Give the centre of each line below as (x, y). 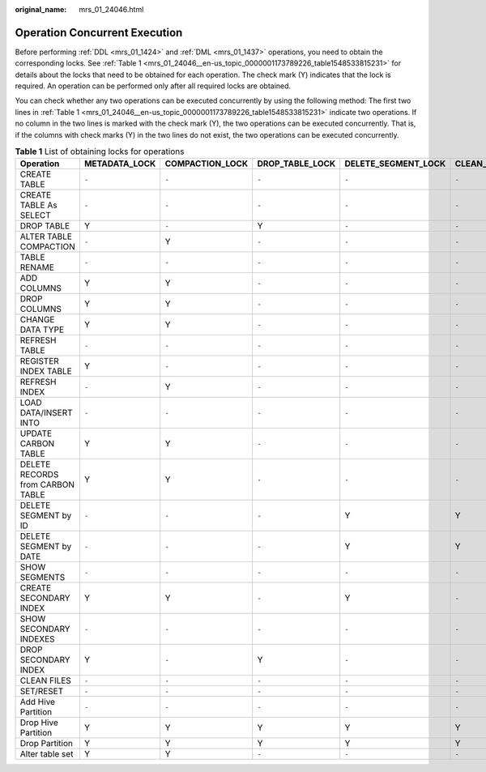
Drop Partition (46, 744)
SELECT (36, 215)
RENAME (37, 267)
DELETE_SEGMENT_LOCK (395, 164)
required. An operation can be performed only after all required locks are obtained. (153, 86)
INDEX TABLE (46, 371)
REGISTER (40, 361)
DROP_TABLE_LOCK (296, 164)
